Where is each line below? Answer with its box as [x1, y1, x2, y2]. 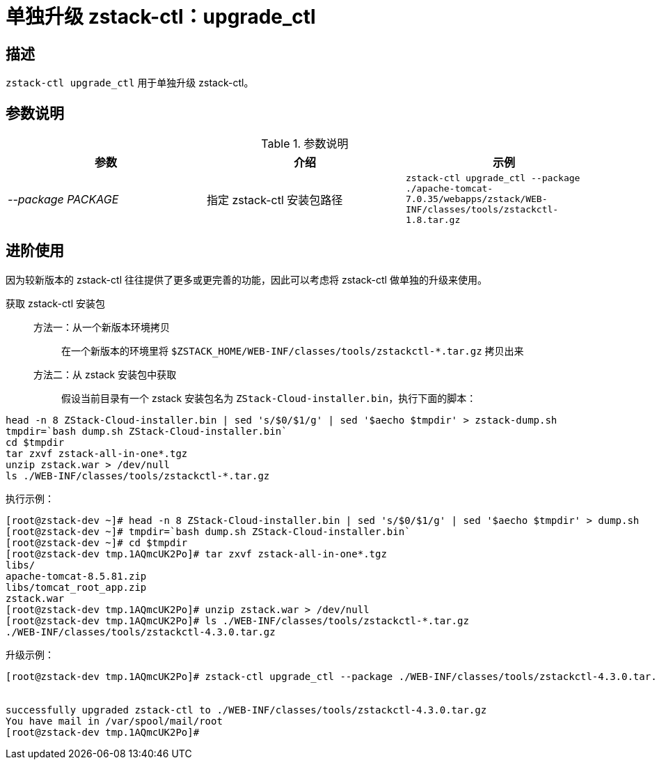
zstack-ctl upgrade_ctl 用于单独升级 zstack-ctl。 [6, 77, 254, 89]
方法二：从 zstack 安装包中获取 [33, 368, 177, 380]
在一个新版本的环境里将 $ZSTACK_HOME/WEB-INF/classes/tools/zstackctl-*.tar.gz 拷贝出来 [61, 344, 524, 357]
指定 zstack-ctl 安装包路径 [206, 192, 343, 207]
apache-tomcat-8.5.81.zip [6, 570, 147, 582]
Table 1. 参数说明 [261, 137, 349, 151]
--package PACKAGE [8, 192, 119, 206]
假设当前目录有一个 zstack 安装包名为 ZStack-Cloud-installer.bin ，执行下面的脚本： [61, 392, 477, 404]
